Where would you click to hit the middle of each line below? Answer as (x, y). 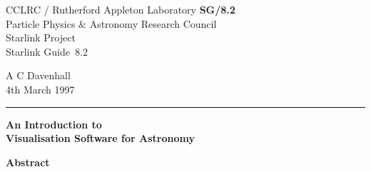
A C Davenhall (38, 75)
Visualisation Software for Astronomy (100, 138)
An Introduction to (54, 124)
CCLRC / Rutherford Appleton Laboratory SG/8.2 (121, 9)
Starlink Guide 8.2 (47, 51)
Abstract (28, 162)
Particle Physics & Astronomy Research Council (111, 23)
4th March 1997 (40, 89)
